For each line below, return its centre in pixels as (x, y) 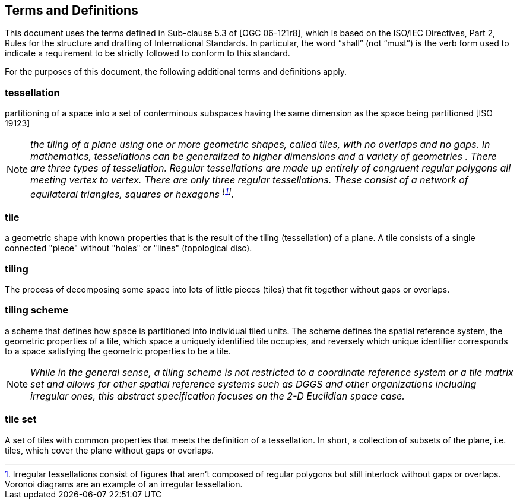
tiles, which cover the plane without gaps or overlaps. (109, 450)
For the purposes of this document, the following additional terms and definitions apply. (176, 72)
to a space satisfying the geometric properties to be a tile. (118, 351)
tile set (21, 419)
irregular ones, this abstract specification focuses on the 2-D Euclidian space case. (218, 396)
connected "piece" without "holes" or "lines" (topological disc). (129, 248)
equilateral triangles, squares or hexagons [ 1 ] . (132, 193)
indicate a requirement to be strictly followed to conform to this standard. (148, 53)
